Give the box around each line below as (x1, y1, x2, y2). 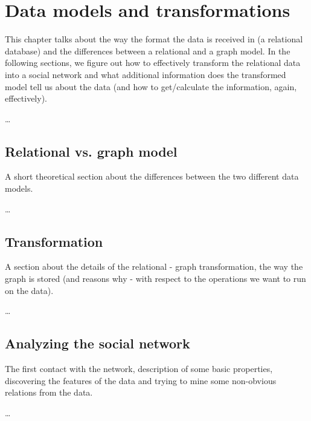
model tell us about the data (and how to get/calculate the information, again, (5, 80, 297, 93)
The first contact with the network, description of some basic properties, (5, 362, 273, 375)
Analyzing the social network (5, 334, 190, 353)
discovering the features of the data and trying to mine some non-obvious (5, 374, 277, 387)
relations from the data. (5, 386, 93, 399)
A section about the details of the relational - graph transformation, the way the (5, 260, 303, 273)
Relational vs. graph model (5, 142, 178, 160)
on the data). (5, 284, 54, 296)
